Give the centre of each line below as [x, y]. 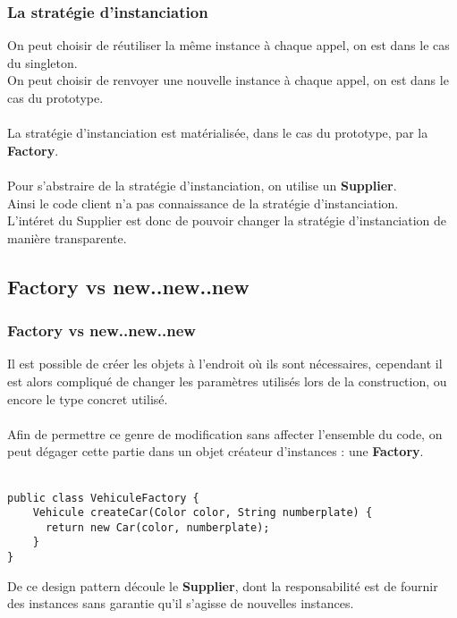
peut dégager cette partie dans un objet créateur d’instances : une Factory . [216, 451]
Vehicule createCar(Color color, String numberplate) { [203, 513]
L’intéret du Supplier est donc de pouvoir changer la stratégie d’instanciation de [227, 220]
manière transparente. [67, 237]
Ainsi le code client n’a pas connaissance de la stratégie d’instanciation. [203, 203]
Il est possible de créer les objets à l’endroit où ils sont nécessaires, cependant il [225, 364]
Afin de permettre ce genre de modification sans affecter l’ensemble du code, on [225, 433]
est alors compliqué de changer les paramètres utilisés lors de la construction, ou [227, 381]
